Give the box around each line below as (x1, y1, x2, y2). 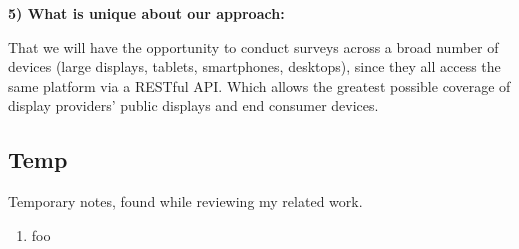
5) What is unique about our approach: (8, 3, 285, 23)
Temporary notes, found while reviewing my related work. (8, 191, 363, 212)
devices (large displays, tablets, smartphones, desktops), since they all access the (8, 56, 501, 77)
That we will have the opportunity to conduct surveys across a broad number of (8, 36, 499, 57)
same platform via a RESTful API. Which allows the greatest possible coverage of (8, 75, 511, 96)
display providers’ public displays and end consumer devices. (8, 95, 379, 116)
